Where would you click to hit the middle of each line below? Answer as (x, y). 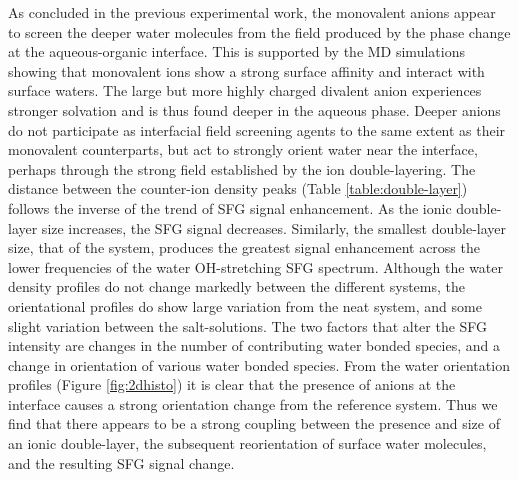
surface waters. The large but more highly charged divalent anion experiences (245, 90)
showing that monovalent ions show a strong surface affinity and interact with (246, 70)
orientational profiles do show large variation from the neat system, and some (245, 305)
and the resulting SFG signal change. (121, 462)
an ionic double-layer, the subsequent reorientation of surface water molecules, (247, 443)
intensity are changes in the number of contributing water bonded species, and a (254, 345)
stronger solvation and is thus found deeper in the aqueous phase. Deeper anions (254, 109)
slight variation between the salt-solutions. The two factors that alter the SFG (248, 325)
